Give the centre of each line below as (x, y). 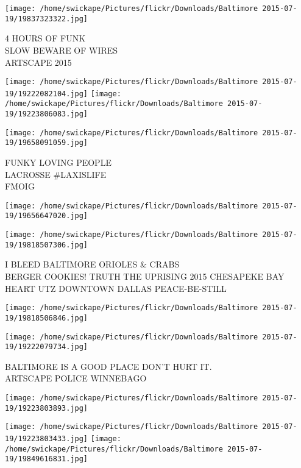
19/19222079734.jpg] (47, 347)
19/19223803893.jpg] (47, 408)
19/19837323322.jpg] (47, 19)
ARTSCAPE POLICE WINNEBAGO (76, 378)
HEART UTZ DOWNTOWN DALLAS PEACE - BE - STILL (116, 288)
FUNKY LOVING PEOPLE (58, 162)
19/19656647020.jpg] (47, 216)
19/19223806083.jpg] (47, 114)
